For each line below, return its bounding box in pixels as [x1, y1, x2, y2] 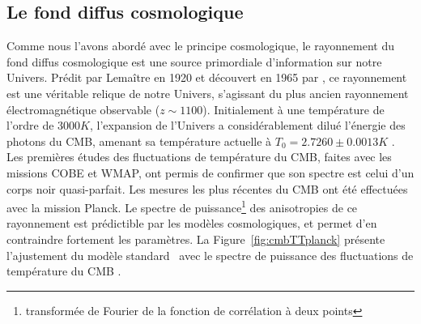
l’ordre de [6, 117, 54, 134]
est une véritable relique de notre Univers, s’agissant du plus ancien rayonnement [6, 84, 409, 101]
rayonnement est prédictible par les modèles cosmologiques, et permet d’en [6, 215, 377, 232]
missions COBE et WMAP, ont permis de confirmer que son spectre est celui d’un [6, 164, 415, 181]
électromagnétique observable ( [6, 100, 160, 117]
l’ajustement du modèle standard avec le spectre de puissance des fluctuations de [6, 246, 414, 263]
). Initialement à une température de [202, 100, 385, 117]
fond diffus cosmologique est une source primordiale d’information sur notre [6, 53, 382, 70]
